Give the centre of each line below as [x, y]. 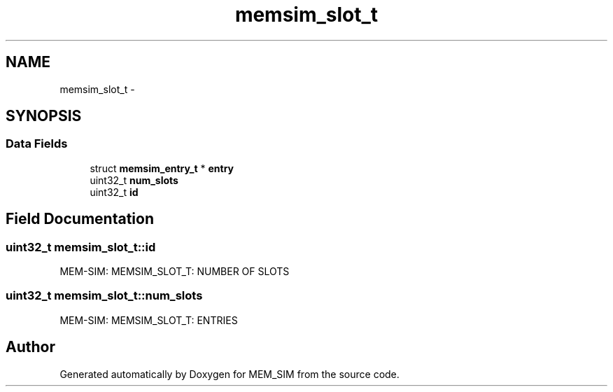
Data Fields [37, 144]
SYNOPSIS [44, 116]
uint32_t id [114, 192]
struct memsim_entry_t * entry [162, 168]
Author [30, 347]
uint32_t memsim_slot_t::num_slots [104, 296]
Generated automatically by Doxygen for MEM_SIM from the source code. [230, 374]
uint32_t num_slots [134, 180]
